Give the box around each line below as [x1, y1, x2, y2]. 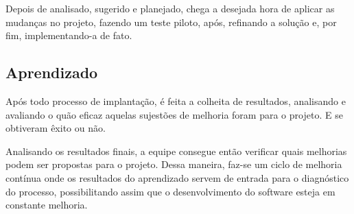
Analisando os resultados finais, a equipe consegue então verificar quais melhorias [5, 143, 347, 158]
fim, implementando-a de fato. [5, 28, 132, 43]
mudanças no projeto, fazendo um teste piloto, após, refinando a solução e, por [5, 14, 337, 29]
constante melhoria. [5, 198, 88, 212]
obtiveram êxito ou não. [5, 121, 106, 135]
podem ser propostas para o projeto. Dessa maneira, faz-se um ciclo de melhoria [5, 157, 342, 171]
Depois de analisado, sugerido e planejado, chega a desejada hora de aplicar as [5, 1, 335, 15]
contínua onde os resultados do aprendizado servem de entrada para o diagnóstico [5, 170, 349, 185]
